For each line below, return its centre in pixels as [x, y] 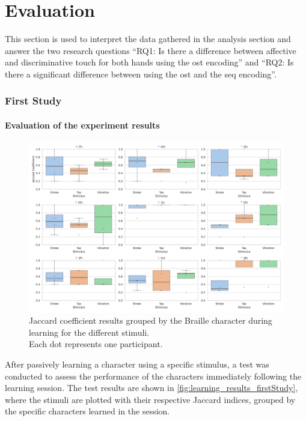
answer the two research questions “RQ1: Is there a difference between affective [151, 50]
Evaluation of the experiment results [82, 125]
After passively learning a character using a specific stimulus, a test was [137, 364]
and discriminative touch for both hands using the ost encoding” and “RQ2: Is [149, 62]
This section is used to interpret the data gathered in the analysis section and [148, 39]
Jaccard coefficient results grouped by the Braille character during [151, 320]
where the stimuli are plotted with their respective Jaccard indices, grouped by [150, 399]
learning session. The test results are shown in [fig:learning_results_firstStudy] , [151, 388]
